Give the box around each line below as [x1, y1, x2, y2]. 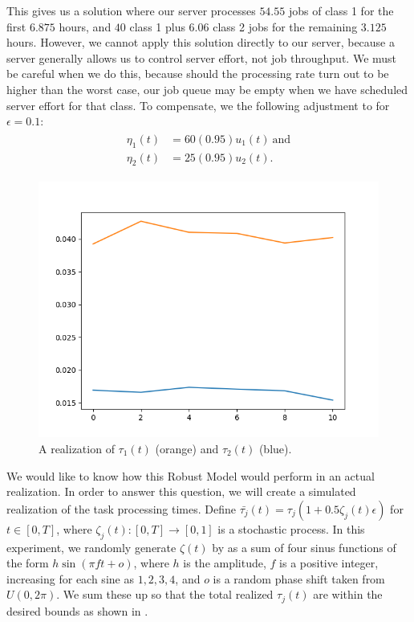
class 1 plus [129, 18, 185, 35]
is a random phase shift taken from [213, 570, 385, 587]
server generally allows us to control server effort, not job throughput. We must [6, 49, 397, 66]
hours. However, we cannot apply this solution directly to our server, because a [6, 34, 395, 51]
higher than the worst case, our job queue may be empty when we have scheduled [6, 80, 408, 97]
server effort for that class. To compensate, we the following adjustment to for [6, 96, 390, 113]
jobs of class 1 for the [288, 2, 394, 18]
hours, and [59, 18, 112, 35]
